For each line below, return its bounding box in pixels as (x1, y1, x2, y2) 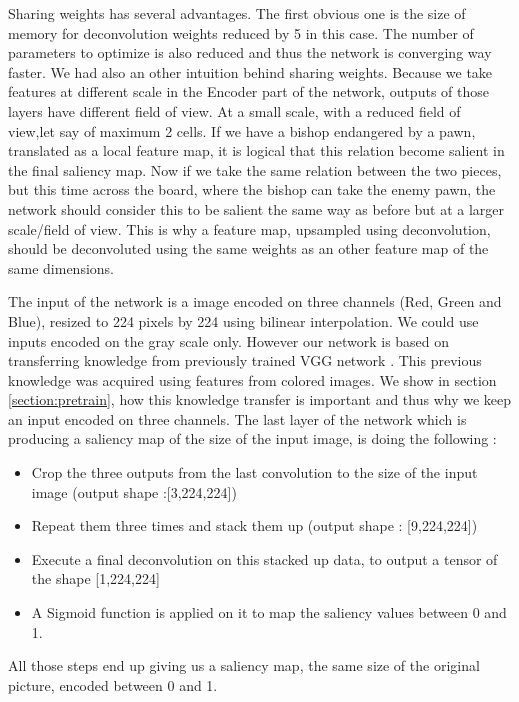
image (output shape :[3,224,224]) (31, 481, 237, 502)
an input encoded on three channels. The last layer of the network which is (8, 408, 467, 429)
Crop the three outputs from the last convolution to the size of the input (31, 462, 478, 483)
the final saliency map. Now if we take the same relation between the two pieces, (8, 159, 502, 180)
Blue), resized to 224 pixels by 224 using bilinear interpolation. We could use (8, 310, 479, 331)
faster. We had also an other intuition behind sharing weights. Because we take (8, 61, 493, 82)
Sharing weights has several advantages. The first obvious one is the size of (8, 3, 466, 23)
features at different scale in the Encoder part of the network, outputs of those (8, 81, 489, 102)
